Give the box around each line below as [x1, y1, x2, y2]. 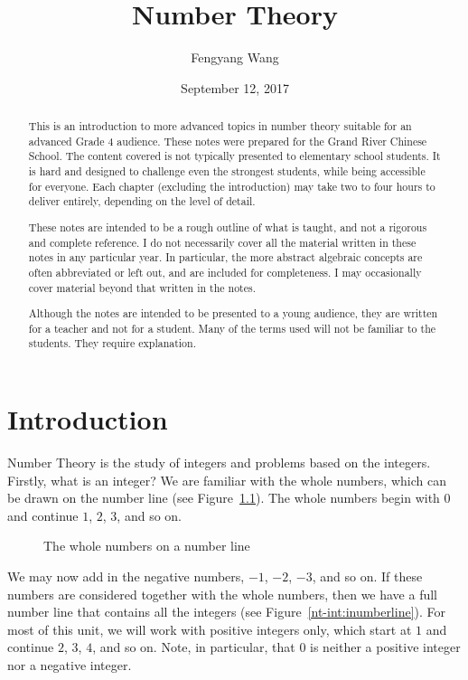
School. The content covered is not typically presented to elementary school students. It [28, 148, 441, 164]
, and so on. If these [312, 566, 423, 585]
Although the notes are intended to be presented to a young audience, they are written [28, 306, 438, 321]
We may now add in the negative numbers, [7, 566, 245, 585]
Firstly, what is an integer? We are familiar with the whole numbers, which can [7, 470, 446, 489]
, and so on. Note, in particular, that [92, 637, 295, 656]
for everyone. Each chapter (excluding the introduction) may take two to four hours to [28, 178, 435, 194]
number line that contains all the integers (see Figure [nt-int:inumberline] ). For [7, 602, 446, 621]
